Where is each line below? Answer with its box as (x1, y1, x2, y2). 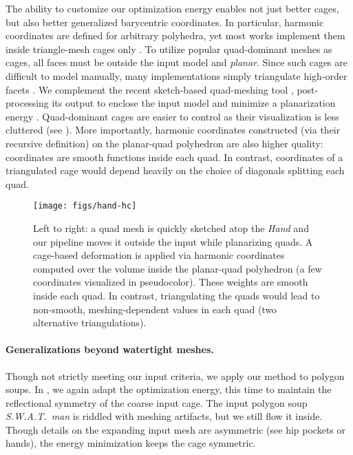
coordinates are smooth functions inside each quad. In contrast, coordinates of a (6, 149, 343, 164)
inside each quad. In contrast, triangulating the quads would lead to (33, 288, 320, 302)
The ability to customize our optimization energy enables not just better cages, (6, 1, 339, 15)
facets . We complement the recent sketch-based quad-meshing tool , (6, 82, 294, 96)
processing (6, 96, 49, 110)
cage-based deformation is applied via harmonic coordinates (33, 248, 285, 262)
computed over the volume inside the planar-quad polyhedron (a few (33, 261, 322, 275)
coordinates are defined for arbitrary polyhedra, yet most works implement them (6, 28, 345, 43)
